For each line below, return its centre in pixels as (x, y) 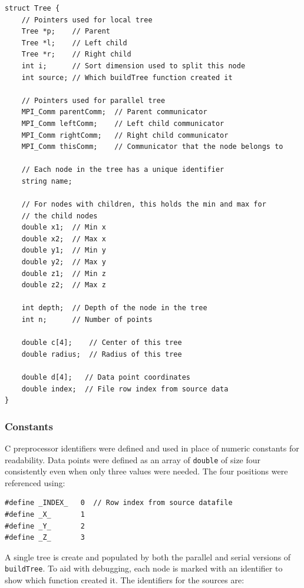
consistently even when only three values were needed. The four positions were (146, 471)
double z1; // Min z (64, 273)
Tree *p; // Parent (66, 31)
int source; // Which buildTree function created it (127, 77)
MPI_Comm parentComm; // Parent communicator (114, 112)
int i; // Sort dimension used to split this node (133, 66)
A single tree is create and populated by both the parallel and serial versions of (148, 557)
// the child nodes (60, 216)
